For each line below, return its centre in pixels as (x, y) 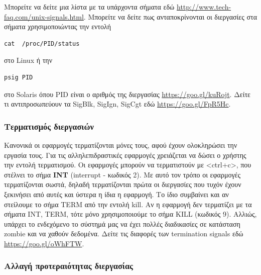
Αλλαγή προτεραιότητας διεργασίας (69, 266)
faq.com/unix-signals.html (44, 16)
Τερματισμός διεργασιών (49, 126)
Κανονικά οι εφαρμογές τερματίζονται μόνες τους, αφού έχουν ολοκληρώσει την (121, 145)
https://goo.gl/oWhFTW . (44, 243)
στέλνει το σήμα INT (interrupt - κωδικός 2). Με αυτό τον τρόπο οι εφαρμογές (122, 174)
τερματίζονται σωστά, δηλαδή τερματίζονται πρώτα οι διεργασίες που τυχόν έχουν (123, 184)
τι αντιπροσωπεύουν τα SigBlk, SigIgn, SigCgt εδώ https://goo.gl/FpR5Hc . (117, 104)
